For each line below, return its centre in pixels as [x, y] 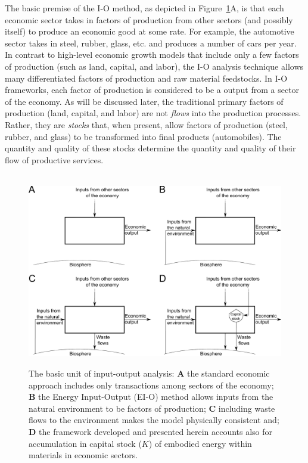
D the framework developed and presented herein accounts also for [151, 431]
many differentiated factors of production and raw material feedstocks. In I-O [146, 78]
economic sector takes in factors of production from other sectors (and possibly [149, 19]
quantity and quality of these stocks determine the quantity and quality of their [150, 148]
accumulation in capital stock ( [85, 443]
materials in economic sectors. [83, 455]
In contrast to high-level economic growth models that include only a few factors [152, 55]
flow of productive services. [54, 159]
